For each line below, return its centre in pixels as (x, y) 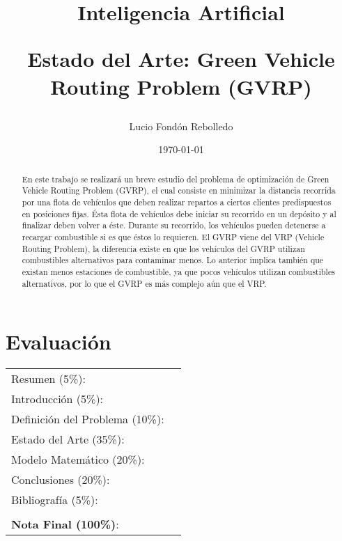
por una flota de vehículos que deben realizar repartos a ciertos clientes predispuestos (177, 202)
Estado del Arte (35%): (68, 439)
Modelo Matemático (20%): (78, 460)
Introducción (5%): (57, 399)
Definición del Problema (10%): (88, 419)
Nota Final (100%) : (65, 524)
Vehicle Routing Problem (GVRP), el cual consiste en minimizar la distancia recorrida (179, 190)
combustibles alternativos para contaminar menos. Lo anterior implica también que (173, 260)
